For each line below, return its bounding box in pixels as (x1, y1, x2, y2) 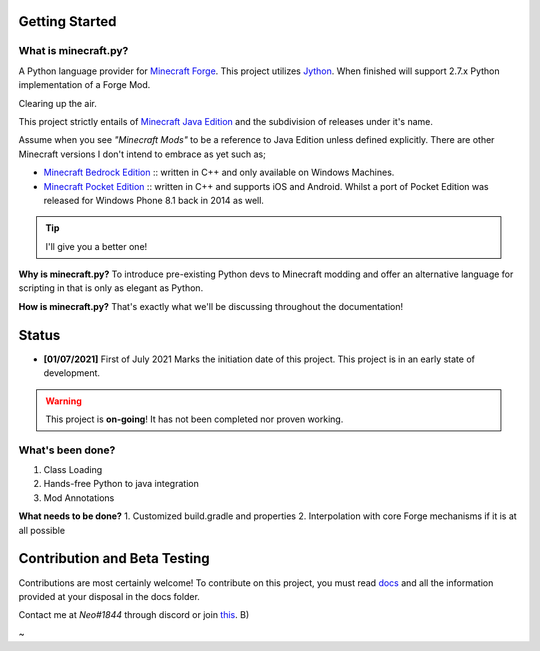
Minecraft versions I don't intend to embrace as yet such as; (18, 148, 267, 160)
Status (18, 326, 61, 344)
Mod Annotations (43, 491, 115, 504)
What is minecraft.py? (18, 44, 129, 58)
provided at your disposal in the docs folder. (18, 590, 200, 602)
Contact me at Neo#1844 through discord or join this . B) (18, 609, 250, 621)
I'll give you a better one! (45, 240, 148, 252)
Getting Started (18, 13, 117, 30)
